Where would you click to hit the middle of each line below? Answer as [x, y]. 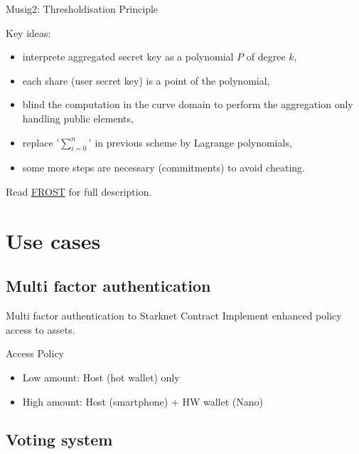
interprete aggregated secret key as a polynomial [128, 57]
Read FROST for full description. [79, 191]
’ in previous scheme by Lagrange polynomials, [190, 142]
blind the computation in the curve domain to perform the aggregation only [188, 104]
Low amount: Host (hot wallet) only [101, 377]
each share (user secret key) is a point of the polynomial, [146, 80]
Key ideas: [28, 32]
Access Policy [35, 353]
